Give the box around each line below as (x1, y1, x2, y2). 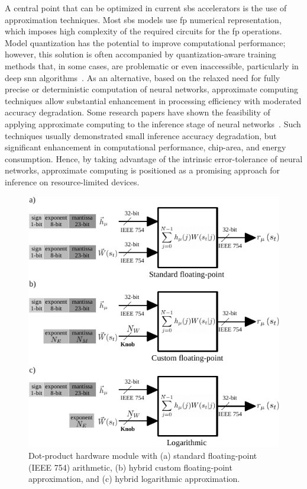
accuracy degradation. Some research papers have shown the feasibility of (5, 106, 270, 118)
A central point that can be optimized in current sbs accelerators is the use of (5, 2, 287, 14)
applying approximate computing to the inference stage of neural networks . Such (5, 117, 301, 130)
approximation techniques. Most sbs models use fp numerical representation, (5, 13, 282, 25)
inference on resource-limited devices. (5, 175, 140, 188)
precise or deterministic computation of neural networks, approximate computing (5, 83, 298, 95)
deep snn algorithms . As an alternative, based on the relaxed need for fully (5, 71, 280, 83)
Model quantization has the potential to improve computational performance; (5, 36, 286, 49)
